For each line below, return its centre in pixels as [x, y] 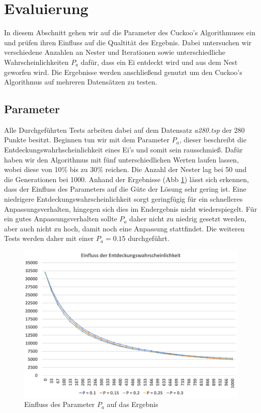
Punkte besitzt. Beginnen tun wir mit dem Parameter [87, 140]
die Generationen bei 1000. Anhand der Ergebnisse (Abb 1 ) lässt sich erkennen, [126, 179]
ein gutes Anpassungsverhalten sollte [61, 219]
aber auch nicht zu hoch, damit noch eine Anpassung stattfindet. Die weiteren [124, 228]
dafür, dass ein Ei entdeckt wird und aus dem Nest [159, 62]
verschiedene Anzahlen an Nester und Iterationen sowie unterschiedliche [115, 52]
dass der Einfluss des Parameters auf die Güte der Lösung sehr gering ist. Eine [125, 189]
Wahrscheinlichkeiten [36, 62]
